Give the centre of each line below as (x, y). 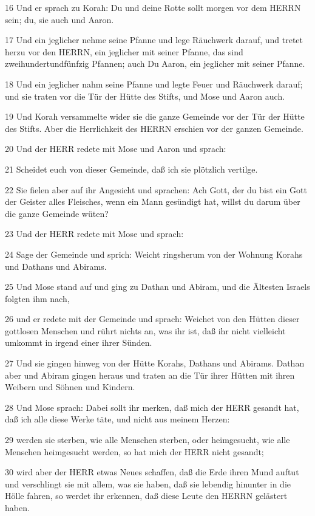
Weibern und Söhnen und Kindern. (70, 387)
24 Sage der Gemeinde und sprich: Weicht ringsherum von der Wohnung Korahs (154, 254)
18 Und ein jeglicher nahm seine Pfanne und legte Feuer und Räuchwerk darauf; (154, 84)
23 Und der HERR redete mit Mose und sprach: (94, 234)
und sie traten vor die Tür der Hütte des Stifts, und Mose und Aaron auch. (145, 96)
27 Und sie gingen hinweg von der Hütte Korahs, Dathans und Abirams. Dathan (155, 363)
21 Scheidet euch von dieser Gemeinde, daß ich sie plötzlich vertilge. (131, 169)
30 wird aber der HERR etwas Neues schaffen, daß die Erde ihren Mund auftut (152, 472)
